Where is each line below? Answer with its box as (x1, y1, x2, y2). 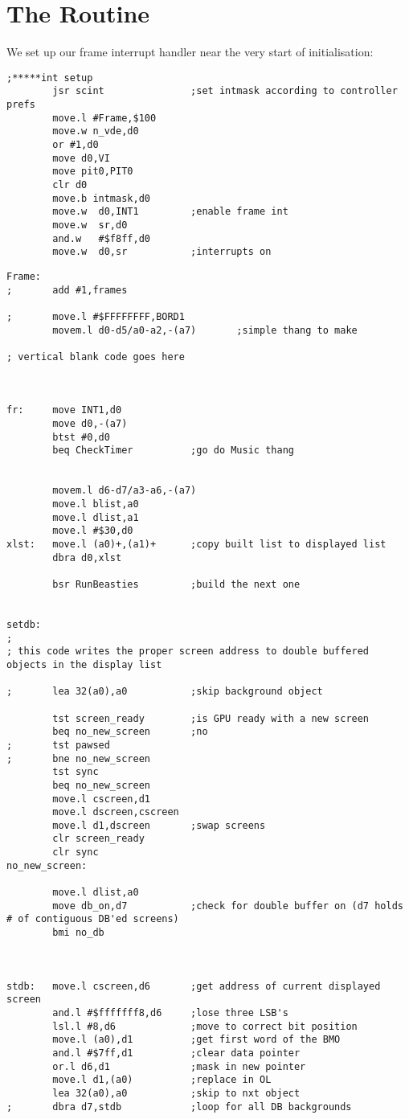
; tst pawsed (6, 739, 110, 751)
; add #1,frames (6, 284, 128, 296)
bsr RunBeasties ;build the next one (52, 579, 301, 590)
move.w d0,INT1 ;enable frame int (52, 206, 288, 218)
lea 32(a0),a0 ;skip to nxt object (52, 1087, 301, 1099)
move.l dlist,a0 (52, 887, 139, 899)
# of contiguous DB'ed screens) (6, 913, 179, 925)
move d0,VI (52, 152, 110, 164)
